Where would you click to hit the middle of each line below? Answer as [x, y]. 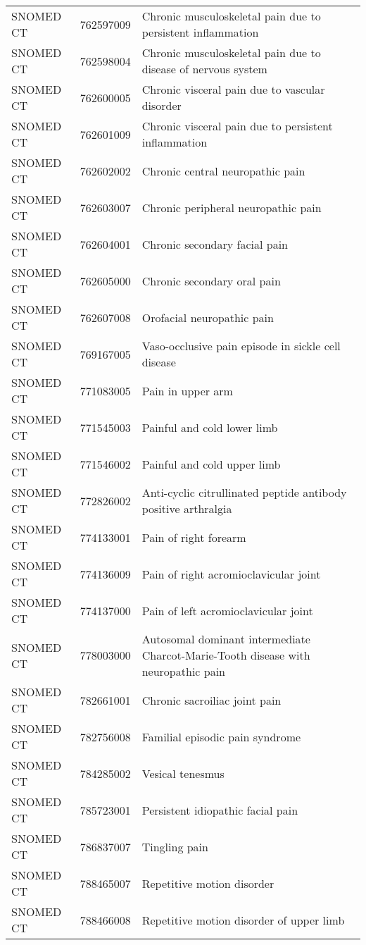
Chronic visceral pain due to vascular [233, 89]
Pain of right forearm [194, 537]
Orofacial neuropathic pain [208, 317]
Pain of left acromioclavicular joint [227, 610]
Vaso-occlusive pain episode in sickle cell [241, 346]
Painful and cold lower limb [210, 427]
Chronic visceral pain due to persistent [237, 126]
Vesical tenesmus [183, 773]
